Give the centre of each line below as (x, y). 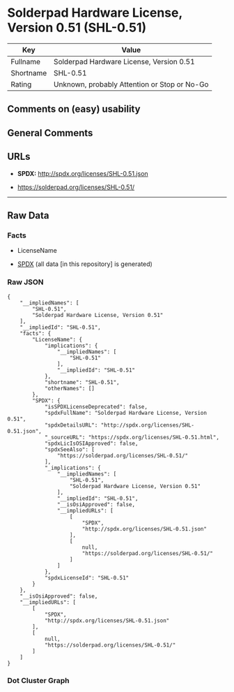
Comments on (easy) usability (74, 109)
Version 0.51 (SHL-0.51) (77, 28)
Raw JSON (25, 282)
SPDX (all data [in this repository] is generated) (85, 264)
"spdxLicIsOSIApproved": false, (91, 443)
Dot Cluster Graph (38, 681)
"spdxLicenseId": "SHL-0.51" (87, 577)
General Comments (50, 133)
